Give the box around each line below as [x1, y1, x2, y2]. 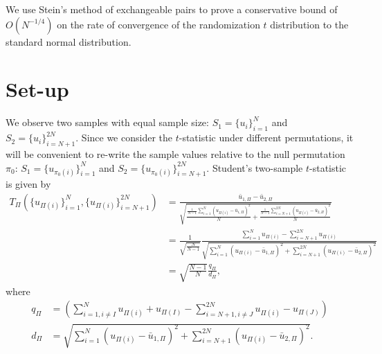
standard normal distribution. [6, 34, 131, 48]
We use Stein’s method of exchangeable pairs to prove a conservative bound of [6, 2, 338, 16]
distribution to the [270, 17, 349, 31]
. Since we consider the [75, 130, 173, 145]
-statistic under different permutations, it [179, 130, 354, 145]
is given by [6, 177, 51, 191]
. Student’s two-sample [206, 160, 303, 175]
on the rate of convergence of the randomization [57, 17, 260, 31]
